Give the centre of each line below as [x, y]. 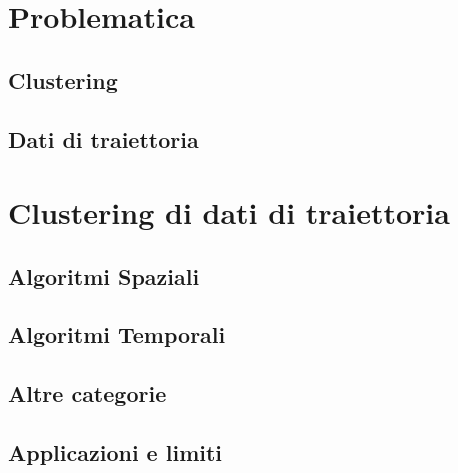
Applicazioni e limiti [115, 452]
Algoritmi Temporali [117, 334]
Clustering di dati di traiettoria [229, 212]
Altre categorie [87, 393]
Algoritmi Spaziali [104, 275]
